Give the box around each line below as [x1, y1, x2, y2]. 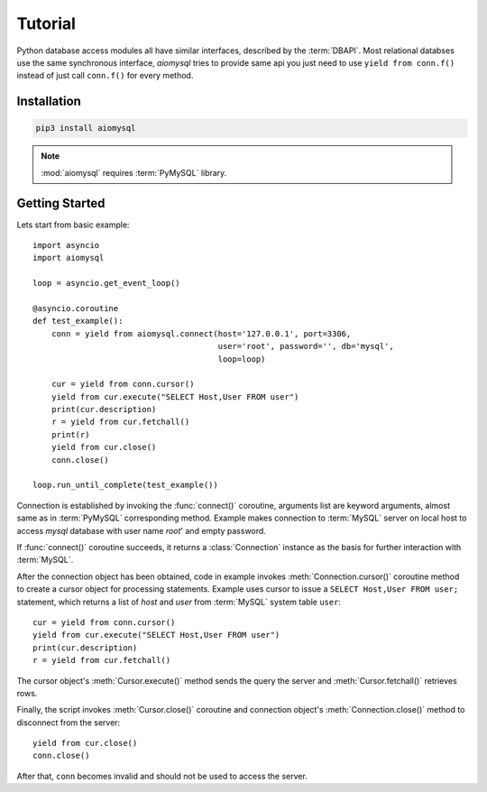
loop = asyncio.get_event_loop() [32, 278, 180, 289]
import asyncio [32, 240, 100, 250]
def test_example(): [32, 316, 124, 327]
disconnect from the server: [16, 717, 121, 728]
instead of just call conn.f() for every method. [16, 70, 194, 81]
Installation [16, 94, 81, 109]
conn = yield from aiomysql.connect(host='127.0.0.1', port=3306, [51, 328, 352, 338]
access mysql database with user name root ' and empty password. [16, 525, 266, 536]
